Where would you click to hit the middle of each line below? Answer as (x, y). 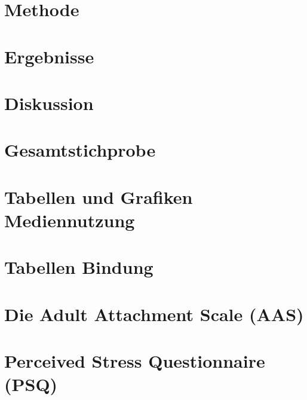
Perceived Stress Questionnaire (135, 361)
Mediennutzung (70, 220)
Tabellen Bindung (79, 267)
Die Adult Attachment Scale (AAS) (154, 314)
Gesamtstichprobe (80, 150)
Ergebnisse (49, 56)
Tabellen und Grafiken (99, 196)
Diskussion (49, 103)
